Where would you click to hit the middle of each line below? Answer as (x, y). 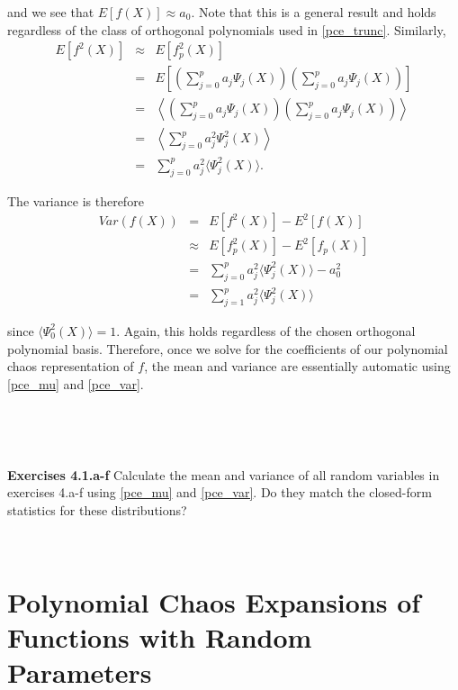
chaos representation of (71, 366)
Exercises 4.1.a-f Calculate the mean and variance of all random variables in (224, 474)
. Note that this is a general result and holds (314, 12)
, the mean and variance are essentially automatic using (297, 366)
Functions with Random (160, 637)
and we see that (51, 12)
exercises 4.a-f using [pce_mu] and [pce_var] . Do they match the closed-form (220, 492)
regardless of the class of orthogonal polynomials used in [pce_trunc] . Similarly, (227, 29)
